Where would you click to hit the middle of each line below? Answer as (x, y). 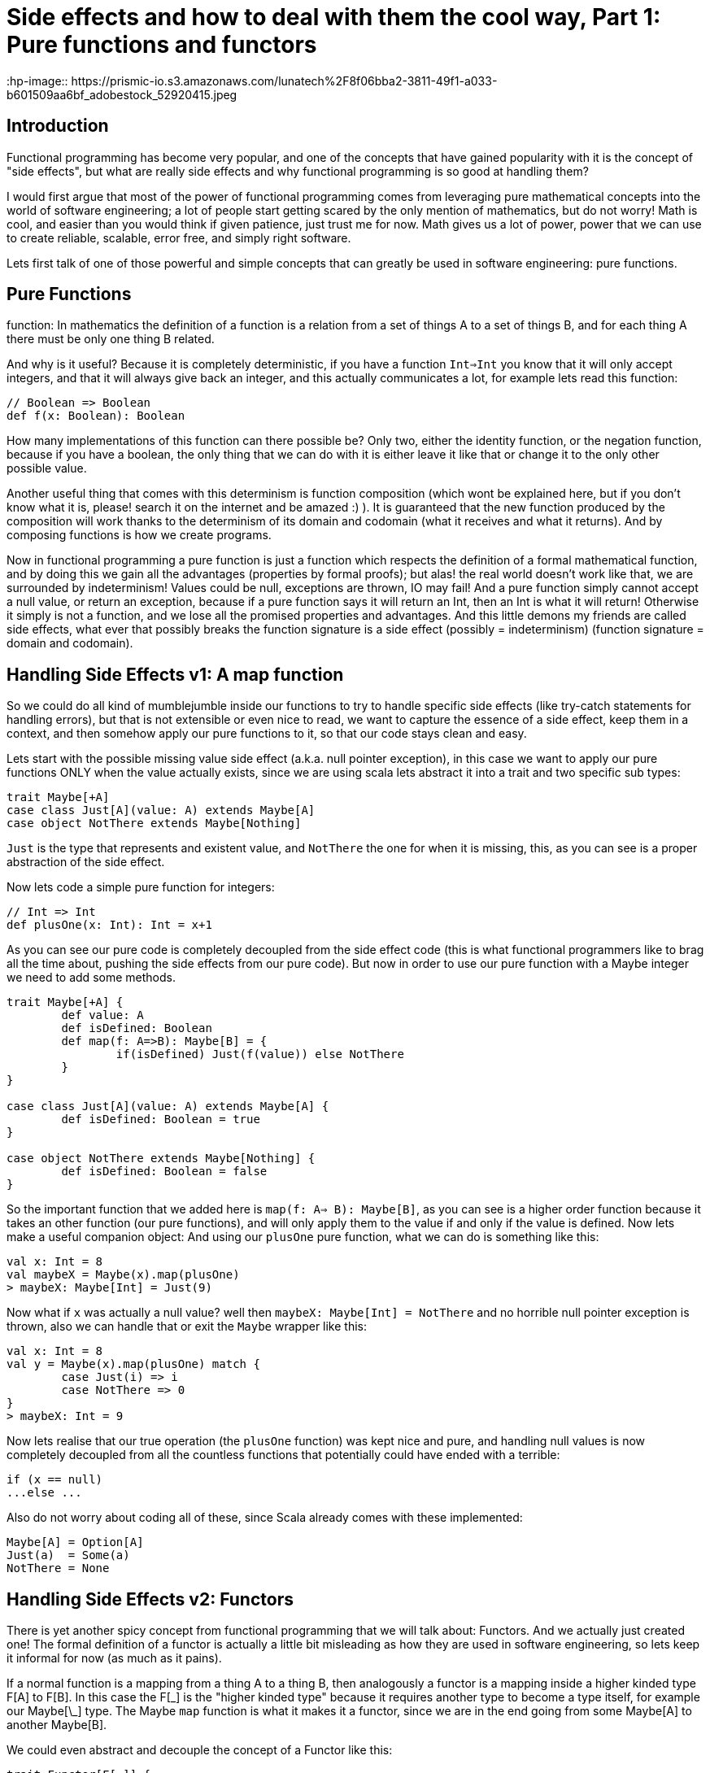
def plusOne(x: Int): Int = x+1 (109, 925)
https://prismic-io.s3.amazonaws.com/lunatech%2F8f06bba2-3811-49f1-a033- (284, 81)
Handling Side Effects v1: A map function (175, 674)
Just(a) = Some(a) (68, 1555)
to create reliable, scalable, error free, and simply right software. (179, 237)
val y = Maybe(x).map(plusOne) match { (133, 1364)
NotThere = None (58, 1568)
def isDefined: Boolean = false (164, 1172)
